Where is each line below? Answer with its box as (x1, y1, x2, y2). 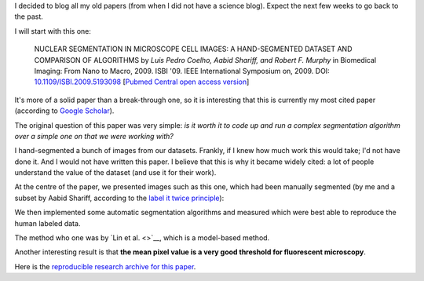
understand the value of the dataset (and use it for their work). (14, 168, 217, 177)
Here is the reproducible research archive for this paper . (14, 261, 196, 271)
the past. (14, 12, 43, 21)
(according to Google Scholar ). (14, 106, 115, 115)
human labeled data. (14, 218, 81, 228)
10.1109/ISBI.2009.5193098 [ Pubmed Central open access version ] (34, 77, 250, 86)
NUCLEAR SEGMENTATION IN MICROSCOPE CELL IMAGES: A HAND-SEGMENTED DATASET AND (34, 44, 353, 54)
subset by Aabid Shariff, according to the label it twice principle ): (14, 193, 225, 203)
